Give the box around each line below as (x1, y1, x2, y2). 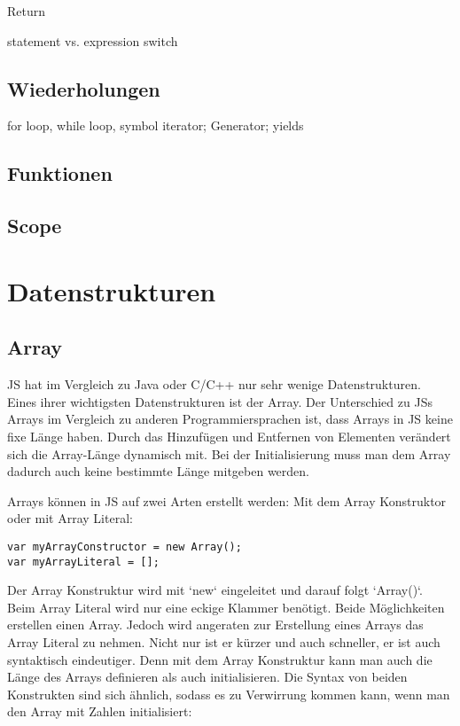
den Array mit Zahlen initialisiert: (7, 702, 192, 721)
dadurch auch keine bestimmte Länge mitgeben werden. (7, 462, 309, 480)
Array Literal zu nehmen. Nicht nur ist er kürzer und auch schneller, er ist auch (7, 632, 441, 651)
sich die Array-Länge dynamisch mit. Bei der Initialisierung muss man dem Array (7, 444, 451, 463)
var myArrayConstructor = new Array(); (7, 540, 242, 553)
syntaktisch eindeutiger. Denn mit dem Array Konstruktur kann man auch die (7, 650, 433, 668)
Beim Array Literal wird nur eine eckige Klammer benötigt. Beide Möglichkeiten (7, 597, 445, 616)
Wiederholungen (7, 74, 160, 102)
